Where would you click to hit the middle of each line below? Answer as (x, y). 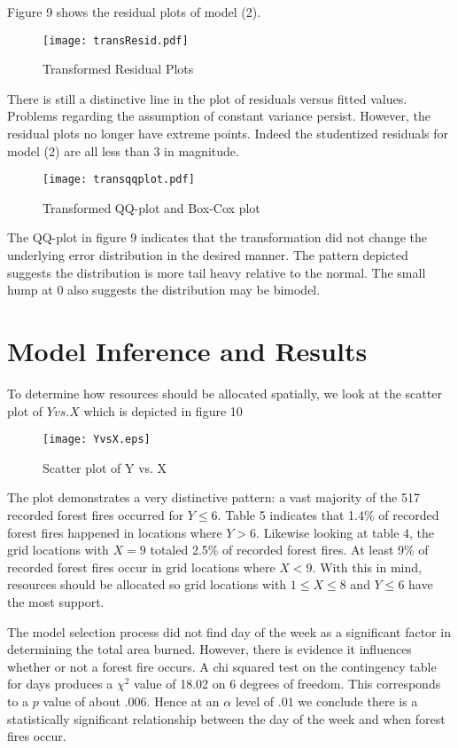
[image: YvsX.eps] (97, 440)
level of (255, 701)
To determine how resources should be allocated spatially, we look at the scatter (225, 393)
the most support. (56, 601)
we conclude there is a (358, 701)
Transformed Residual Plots (118, 69)
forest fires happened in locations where (115, 532)
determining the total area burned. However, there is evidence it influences (210, 649)
